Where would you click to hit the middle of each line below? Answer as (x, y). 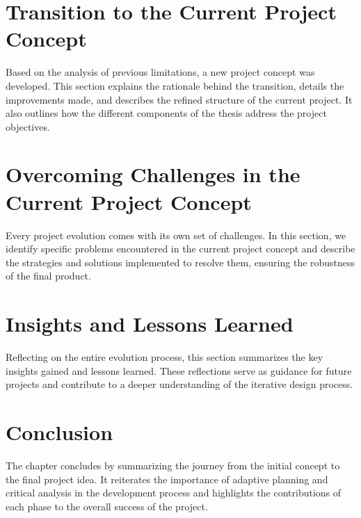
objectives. (28, 126)
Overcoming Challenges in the (153, 174)
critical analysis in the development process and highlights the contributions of (174, 493)
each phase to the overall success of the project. (107, 506)
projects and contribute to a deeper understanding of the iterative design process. (179, 384)
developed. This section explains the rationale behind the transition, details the (175, 85)
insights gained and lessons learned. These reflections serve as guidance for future (179, 370)
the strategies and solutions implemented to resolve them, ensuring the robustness (180, 262)
